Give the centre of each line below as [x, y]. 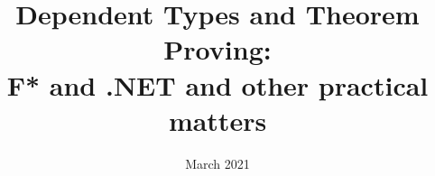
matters [217, 120]
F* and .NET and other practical [217, 84]
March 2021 [217, 163]
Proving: [217, 49]
